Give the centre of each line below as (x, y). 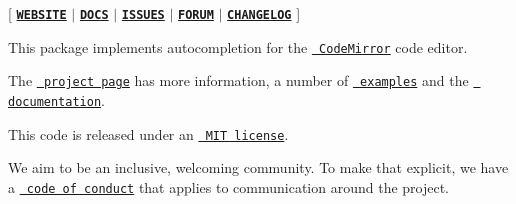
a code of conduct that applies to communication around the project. (229, 186)
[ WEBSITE (37, 13)
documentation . (56, 99)
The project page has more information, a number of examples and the (238, 80)
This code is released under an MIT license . (148, 133)
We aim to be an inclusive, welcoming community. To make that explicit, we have (258, 167)
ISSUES (143, 15)
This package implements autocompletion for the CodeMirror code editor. (238, 46)
